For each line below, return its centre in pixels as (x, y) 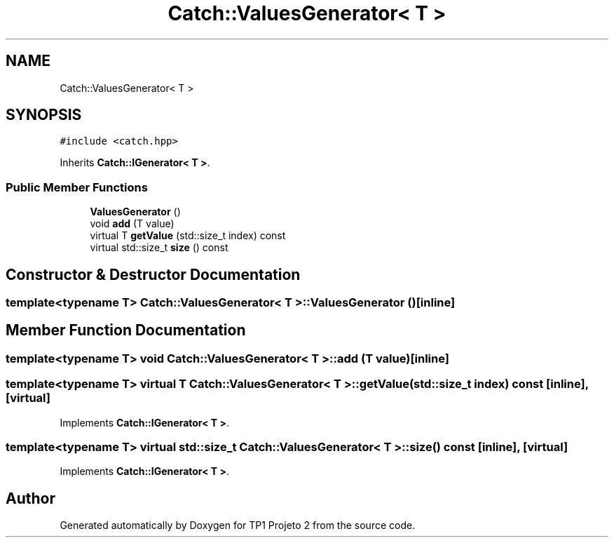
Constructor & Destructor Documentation (153, 274)
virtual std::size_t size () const (159, 248)
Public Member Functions (77, 187)
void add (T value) (132, 224)
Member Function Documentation (126, 330)
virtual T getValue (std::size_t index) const (188, 236)
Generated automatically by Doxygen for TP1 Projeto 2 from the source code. (238, 525)
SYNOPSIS (44, 115)
